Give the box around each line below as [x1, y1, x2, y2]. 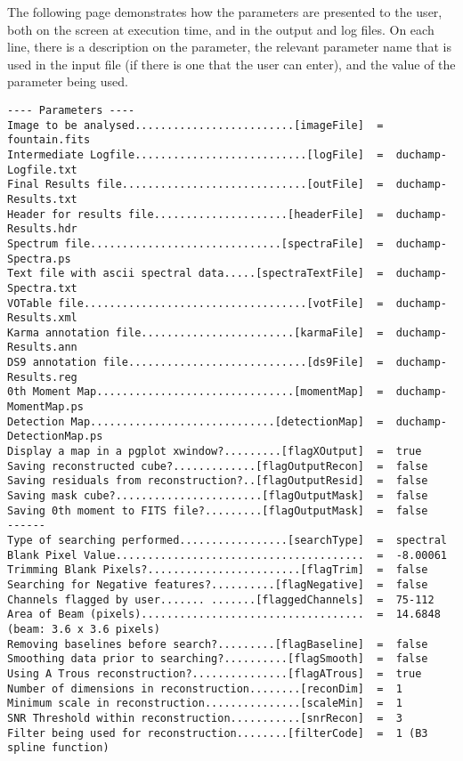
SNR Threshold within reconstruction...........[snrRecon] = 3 [7, 711, 402, 725]
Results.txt [7, 192, 77, 206]
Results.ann [7, 341, 77, 354]
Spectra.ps [7, 252, 71, 265]
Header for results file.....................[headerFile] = [7, 207, 384, 221]
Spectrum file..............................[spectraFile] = [7, 237, 384, 250]
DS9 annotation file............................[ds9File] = [7, 356, 384, 369]
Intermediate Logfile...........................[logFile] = [7, 148, 384, 161]
